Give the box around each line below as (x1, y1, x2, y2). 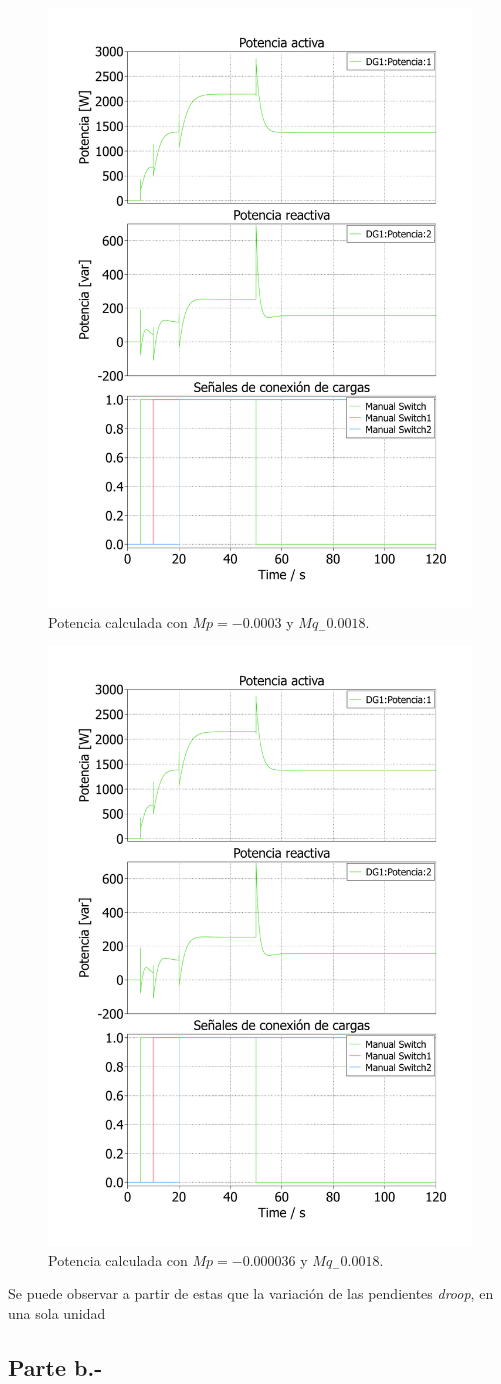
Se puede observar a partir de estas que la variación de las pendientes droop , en (8, 1283, 494, 1304)
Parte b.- (8, 1351, 103, 1382)
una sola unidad (8, 1302, 106, 1323)
